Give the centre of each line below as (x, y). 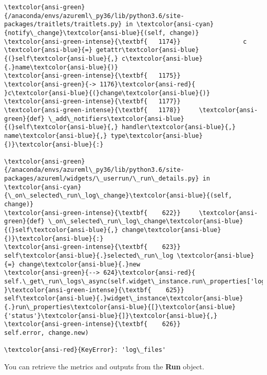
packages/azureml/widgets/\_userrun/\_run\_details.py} (102, 179)
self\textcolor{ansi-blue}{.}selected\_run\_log (89, 256)
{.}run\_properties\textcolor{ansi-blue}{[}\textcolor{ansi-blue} (120, 307)
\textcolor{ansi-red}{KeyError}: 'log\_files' (85, 350)
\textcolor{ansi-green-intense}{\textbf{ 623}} (92, 247)
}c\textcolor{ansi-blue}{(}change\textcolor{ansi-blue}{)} (107, 93)
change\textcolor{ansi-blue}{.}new (79, 264)
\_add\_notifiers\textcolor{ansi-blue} (116, 119)
